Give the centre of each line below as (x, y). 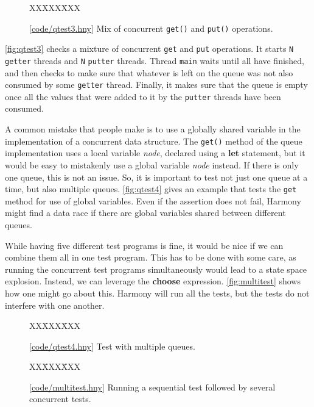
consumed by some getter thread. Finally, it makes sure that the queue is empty (156, 85)
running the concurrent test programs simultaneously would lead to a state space (156, 269)
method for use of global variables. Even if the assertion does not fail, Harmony (153, 200)
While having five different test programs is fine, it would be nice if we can (144, 245)
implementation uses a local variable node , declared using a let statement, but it (155, 153)
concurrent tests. (60, 399)
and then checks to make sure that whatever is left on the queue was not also (149, 72)
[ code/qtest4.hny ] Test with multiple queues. (112, 346)
